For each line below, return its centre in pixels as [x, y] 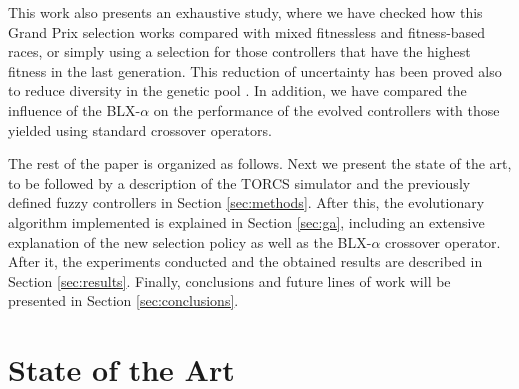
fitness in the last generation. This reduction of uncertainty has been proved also [255, 70]
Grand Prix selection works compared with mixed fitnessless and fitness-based [247, 31]
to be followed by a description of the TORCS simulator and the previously [239, 182]
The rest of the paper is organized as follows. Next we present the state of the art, [260, 163]
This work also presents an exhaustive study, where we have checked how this [245, 12]
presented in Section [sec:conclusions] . [123, 300]
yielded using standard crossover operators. [140, 129]
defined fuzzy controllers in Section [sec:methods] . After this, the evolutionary [246, 202]
